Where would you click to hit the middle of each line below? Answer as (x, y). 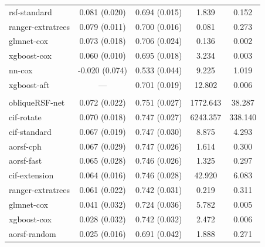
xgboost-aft (29, 84)
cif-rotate (25, 116)
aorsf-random (33, 233)
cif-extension (31, 175)
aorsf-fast (26, 160)
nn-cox (21, 70)
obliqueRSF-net (37, 102)
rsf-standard (30, 11)
